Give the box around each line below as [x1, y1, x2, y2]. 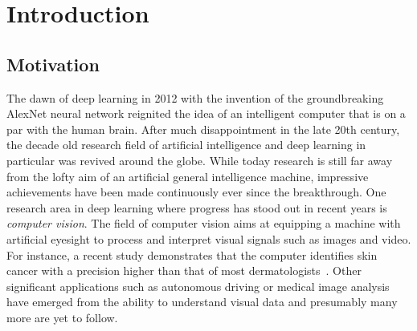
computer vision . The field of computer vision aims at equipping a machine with [6, 215, 401, 232]
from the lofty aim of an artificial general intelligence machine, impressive [6, 168, 369, 184]
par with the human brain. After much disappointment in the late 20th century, [6, 120, 400, 137]
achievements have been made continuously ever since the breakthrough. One [6, 184, 386, 200]
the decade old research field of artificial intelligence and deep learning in [6, 136, 366, 153]
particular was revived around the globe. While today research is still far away [6, 151, 393, 168]
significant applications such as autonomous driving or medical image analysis [6, 277, 390, 294]
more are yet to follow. [6, 309, 118, 325]
